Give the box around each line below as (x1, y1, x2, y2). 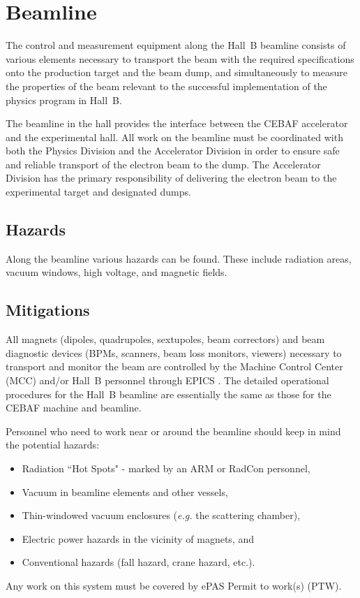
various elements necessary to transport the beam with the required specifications (6, 51, 354, 66)
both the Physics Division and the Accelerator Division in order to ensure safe (6, 143, 340, 158)
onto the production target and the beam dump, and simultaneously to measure (6, 65, 347, 80)
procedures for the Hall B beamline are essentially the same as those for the (6, 386, 331, 401)
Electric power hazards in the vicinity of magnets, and (22, 531, 254, 546)
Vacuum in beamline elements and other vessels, (22, 484, 228, 499)
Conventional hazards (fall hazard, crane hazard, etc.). (22, 555, 255, 569)
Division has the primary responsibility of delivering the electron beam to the (6, 170, 337, 185)
